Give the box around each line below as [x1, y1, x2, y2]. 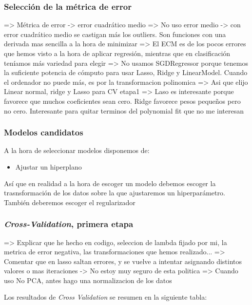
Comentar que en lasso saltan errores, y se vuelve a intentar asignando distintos [4, 256, 242, 266]
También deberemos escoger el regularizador [4, 197, 136, 207]
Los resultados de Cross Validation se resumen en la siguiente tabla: [4, 291, 207, 302]
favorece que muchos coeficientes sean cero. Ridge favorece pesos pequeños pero [4, 95, 241, 106]
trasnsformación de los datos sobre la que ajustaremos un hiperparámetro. [4, 188, 225, 198]
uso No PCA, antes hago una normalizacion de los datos [4, 275, 172, 285]
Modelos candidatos [4, 126, 83, 138]
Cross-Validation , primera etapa [4, 218, 134, 230]
